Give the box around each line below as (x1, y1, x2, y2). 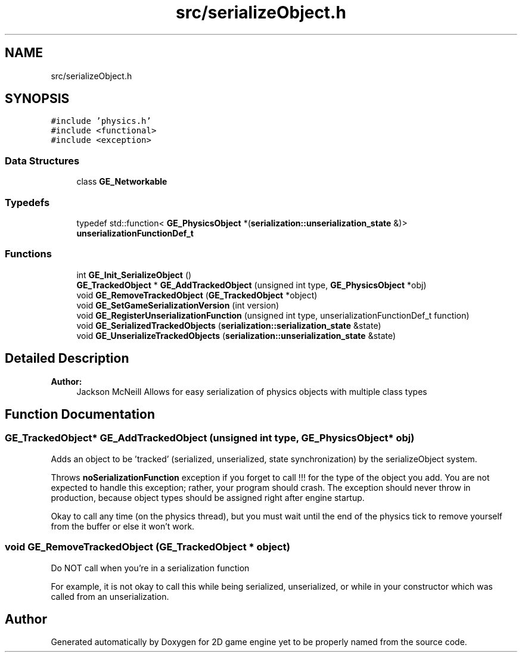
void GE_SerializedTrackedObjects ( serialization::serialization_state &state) (76, 320, 381, 331)
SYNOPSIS (5, 91, 70, 107)
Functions (5, 248, 52, 260)
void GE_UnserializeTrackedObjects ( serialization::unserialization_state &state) (76, 330, 396, 341)
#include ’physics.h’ (51, 116, 151, 126)
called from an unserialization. (51, 591, 169, 602)
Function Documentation (5, 406, 155, 422)
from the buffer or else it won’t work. (51, 521, 195, 531)
